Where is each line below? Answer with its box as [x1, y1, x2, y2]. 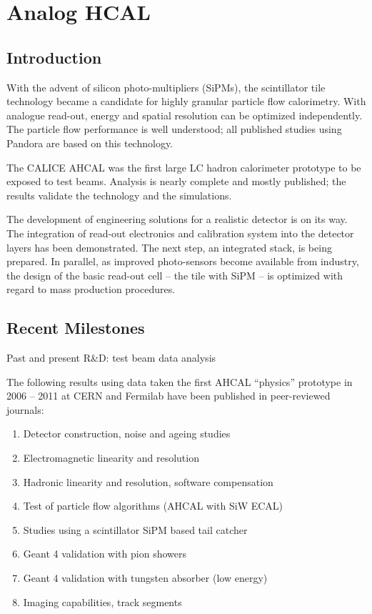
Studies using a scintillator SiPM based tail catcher [23, 522, 248, 537]
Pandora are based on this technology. [6, 135, 174, 150]
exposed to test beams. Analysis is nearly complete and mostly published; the [6, 174, 346, 189]
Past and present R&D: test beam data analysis [6, 350, 216, 365]
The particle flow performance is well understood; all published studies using [6, 122, 342, 137]
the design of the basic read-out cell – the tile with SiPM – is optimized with [6, 267, 343, 282]
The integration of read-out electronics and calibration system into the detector [6, 225, 354, 240]
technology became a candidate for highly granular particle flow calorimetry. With [6, 94, 366, 109]
